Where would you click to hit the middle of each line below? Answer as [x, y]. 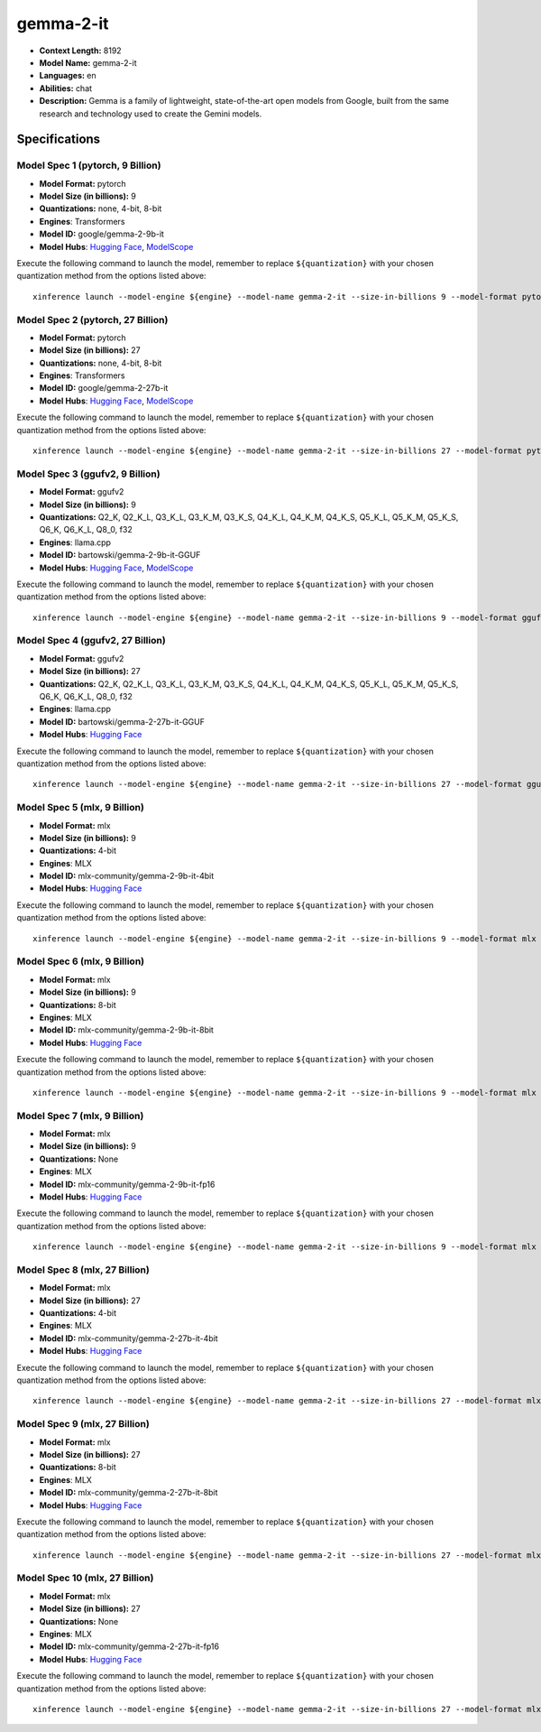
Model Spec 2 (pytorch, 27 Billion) [92, 320]
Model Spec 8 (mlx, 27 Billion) [83, 1270]
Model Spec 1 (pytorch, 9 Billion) [89, 165]
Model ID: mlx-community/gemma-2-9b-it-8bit [126, 1030]
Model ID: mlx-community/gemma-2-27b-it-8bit [128, 1493]
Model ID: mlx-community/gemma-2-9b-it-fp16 [127, 1184]
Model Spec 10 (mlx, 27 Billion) [85, 1578]
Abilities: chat [66, 88]
